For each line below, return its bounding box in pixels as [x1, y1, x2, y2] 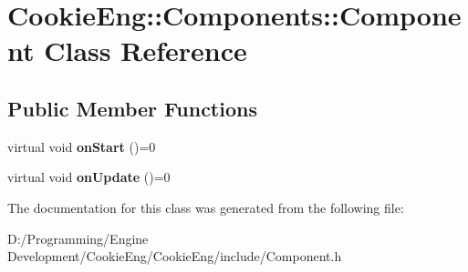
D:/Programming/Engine [7, 228, 149, 247]
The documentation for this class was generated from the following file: [7, 197, 404, 217]
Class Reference [44, 32, 247, 69]
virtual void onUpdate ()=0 [7, 167, 171, 186]
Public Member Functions [7, 94, 257, 122]
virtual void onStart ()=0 [7, 136, 156, 156]
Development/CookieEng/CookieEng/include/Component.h [7, 247, 342, 266]
